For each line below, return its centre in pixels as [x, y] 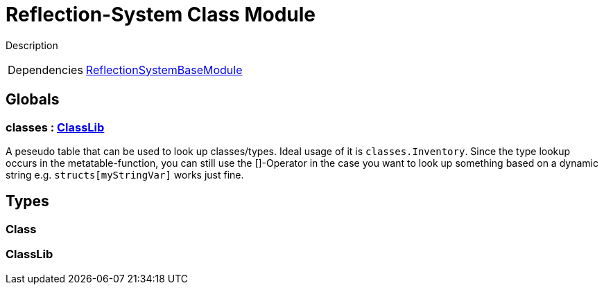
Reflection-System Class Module [161, 15]
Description [32, 45]
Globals [33, 100]
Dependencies [45, 70]
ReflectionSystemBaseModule [164, 70]
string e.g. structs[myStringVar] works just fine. [125, 174]
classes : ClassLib [55, 127]
